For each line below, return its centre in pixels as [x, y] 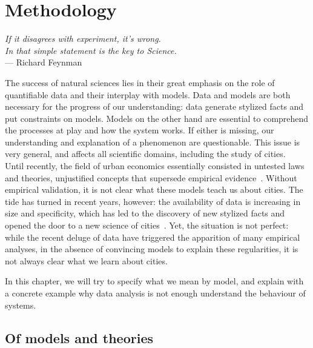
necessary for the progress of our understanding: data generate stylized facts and [154, 106]
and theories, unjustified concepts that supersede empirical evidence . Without [151, 177]
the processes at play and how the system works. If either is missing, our [140, 130]
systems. [21, 305]
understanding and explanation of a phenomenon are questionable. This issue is [153, 142]
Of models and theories [79, 337]
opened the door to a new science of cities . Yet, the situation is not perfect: [147, 225]
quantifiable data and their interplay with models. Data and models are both [148, 94]
